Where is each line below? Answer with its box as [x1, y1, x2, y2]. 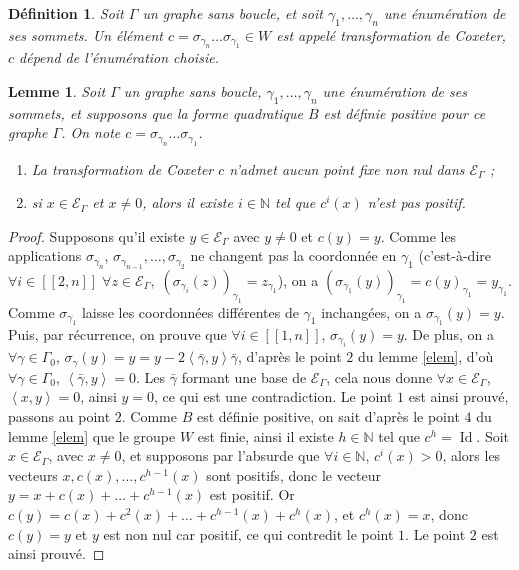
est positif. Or [209, 484, 295, 505]
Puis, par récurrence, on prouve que [8, 323, 227, 344]
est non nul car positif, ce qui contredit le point [103, 523, 394, 544]
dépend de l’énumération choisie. [19, 47, 219, 68]
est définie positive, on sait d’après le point [196, 405, 460, 426]
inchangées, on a [321, 301, 422, 322]
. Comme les [380, 225, 457, 246]
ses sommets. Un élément [8, 24, 163, 45]
